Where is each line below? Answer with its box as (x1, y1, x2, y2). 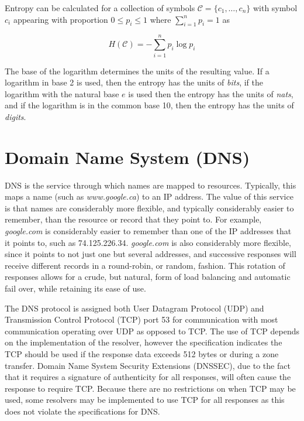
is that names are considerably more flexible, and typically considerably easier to (5, 201, 294, 214)
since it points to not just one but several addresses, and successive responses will (5, 248, 296, 260)
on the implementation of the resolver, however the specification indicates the (5, 336, 282, 348)
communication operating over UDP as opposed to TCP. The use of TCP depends (5, 324, 299, 337)
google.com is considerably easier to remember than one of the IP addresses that (5, 224, 292, 237)
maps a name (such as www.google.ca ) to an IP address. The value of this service (5, 190, 293, 203)
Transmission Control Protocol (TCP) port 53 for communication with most (5, 313, 278, 326)
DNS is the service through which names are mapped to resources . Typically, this (5, 179, 296, 191)
